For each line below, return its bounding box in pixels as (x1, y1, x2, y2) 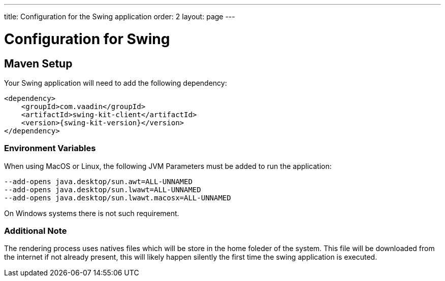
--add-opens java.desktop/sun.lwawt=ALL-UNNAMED (4, 185, 201, 194)
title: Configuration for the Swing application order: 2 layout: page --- (4, 12, 235, 21)
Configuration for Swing (4, 30, 170, 48)
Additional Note (4, 226, 67, 236)
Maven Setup (4, 57, 73, 70)
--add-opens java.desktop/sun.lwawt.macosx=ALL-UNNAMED (4, 193, 231, 202)
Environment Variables (4, 143, 96, 154)
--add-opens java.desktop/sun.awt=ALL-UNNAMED (4, 177, 193, 186)
